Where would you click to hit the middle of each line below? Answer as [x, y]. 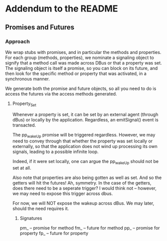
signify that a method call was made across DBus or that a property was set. [83, 62]
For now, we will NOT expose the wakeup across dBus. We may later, [83, 203]
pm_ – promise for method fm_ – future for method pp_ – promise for [90, 228]
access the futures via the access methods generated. [61, 93]
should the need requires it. [41, 208]
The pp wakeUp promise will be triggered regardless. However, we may [84, 135]
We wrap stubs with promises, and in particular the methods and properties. [83, 52]
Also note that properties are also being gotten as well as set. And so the [87, 177]
